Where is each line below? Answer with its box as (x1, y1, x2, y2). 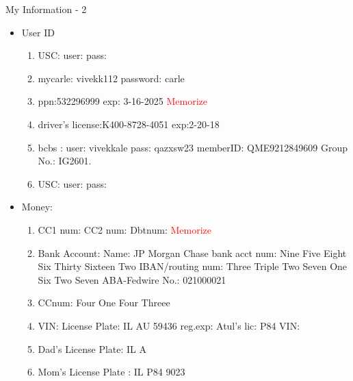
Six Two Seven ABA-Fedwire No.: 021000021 (38, 272, 226, 286)
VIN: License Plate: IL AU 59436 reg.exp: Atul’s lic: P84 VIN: (38, 318, 300, 332)
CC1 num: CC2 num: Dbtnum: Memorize (38, 222, 211, 236)
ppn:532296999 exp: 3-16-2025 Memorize (38, 94, 207, 108)
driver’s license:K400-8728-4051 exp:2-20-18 (38, 116, 220, 131)
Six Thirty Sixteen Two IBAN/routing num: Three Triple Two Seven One (38, 259, 348, 273)
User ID (21, 25, 55, 39)
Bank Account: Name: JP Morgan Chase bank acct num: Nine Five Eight (38, 245, 347, 260)
